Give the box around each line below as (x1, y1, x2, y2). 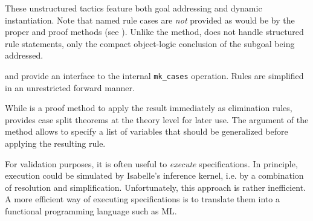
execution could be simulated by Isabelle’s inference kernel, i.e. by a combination (5, 169, 304, 182)
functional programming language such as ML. (5, 204, 177, 217)
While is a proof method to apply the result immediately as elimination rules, (5, 101, 292, 114)
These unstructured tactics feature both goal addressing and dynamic (5, 2, 262, 14)
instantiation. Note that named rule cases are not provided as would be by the (5, 13, 295, 26)
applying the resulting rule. (5, 137, 106, 149)
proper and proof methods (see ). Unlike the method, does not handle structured (5, 25, 304, 38)
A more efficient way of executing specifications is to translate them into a (5, 193, 280, 205)
